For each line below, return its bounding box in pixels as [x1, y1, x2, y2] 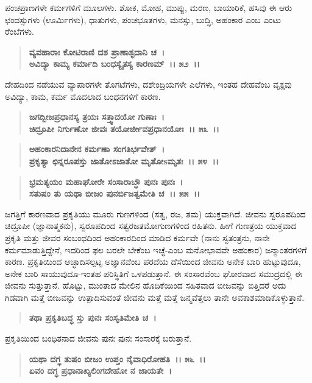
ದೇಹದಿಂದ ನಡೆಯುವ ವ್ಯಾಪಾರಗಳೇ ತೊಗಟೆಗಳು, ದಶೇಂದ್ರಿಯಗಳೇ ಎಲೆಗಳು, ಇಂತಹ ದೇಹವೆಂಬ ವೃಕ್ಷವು [5, 77, 292, 90]
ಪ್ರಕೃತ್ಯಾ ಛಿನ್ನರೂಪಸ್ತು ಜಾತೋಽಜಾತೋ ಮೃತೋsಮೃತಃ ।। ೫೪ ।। [29, 154, 219, 167]
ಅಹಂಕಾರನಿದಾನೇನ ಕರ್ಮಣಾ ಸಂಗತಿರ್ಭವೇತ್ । [29, 142, 165, 155]
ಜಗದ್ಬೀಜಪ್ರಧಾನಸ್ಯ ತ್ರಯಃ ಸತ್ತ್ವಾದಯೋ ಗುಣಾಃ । [29, 110, 165, 123]
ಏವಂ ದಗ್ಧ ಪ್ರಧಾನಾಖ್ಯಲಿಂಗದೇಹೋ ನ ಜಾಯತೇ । [29, 364, 172, 377]
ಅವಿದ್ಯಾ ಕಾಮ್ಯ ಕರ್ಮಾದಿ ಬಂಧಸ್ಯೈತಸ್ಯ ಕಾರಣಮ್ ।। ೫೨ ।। [29, 57, 200, 70]
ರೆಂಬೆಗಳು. [5, 25, 34, 38]
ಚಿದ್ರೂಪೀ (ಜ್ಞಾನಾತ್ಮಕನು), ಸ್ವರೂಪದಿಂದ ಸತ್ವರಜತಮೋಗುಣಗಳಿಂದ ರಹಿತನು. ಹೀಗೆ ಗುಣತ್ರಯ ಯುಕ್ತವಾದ [5, 219, 297, 232]
